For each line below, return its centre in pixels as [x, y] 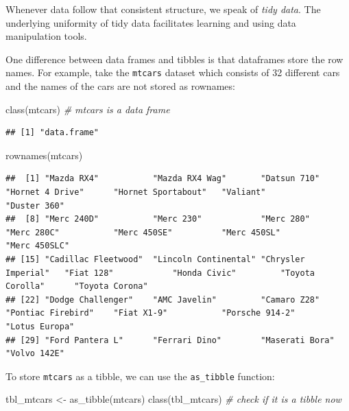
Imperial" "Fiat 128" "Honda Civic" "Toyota [160, 273]
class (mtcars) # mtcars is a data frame [88, 109]
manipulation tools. [46, 36]
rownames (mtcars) [44, 155]
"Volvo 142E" [35, 354]
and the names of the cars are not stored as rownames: [120, 86]
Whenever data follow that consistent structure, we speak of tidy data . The [163, 9]
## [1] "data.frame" [52, 133]
